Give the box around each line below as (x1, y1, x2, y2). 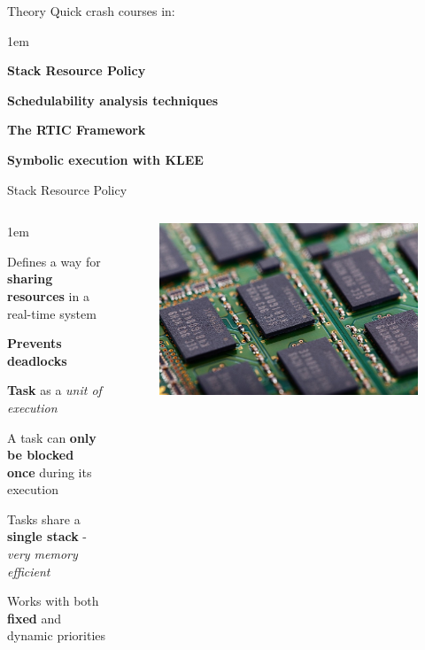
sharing (7, 269, 53, 288)
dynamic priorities (7, 626, 106, 645)
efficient (7, 561, 50, 580)
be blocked (7, 445, 74, 464)
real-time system (7, 304, 97, 322)
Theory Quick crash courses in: (7, 2, 175, 19)
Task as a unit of (7, 381, 102, 399)
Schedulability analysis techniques (7, 90, 219, 109)
